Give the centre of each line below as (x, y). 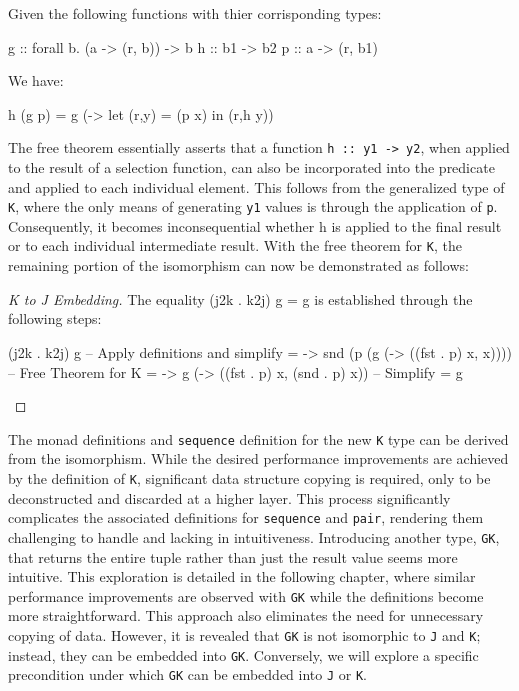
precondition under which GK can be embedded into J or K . (188, 674)
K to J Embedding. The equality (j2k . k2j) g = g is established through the (240, 298)
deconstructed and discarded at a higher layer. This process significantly (229, 497)
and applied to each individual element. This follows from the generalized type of (256, 186)
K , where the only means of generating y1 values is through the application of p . (253, 206)
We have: (36, 80)
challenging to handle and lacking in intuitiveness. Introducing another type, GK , (254, 536)
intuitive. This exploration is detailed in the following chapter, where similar (242, 576)
